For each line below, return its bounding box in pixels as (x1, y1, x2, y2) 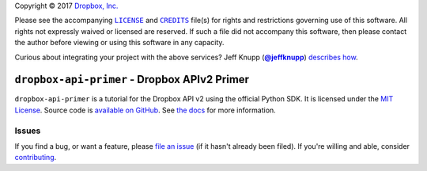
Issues (14, 125, 41, 136)
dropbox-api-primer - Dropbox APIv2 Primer (14, 73, 249, 86)
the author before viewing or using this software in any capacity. (14, 38, 225, 47)
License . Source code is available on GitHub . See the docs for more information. (14, 105, 276, 115)
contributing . (14, 153, 57, 162)
